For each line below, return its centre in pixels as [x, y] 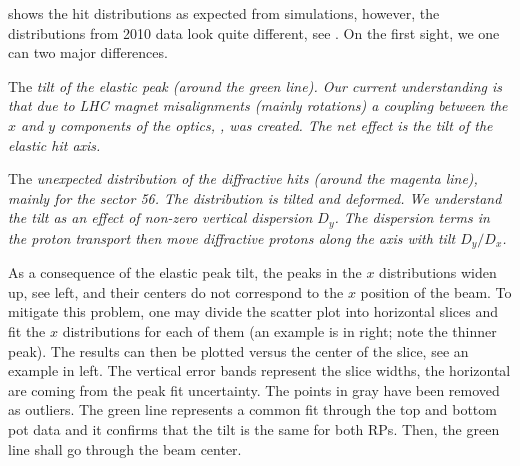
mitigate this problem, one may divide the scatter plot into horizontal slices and [253, 311]
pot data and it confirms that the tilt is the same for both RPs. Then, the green [254, 429]
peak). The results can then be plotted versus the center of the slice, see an [238, 350]
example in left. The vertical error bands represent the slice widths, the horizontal [259, 370]
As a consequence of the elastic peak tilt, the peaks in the [185, 272]
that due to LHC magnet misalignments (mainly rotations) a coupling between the [258, 105]
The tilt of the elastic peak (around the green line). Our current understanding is [255, 85]
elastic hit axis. [54, 144]
